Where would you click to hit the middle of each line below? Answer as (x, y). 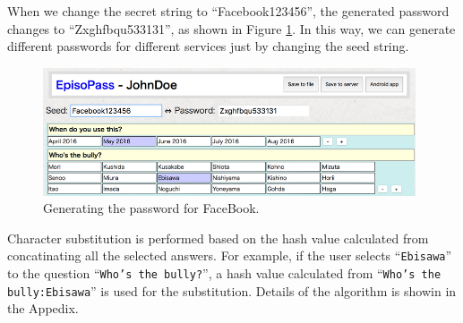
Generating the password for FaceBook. (151, 208)
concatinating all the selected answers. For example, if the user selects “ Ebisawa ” (230, 255)
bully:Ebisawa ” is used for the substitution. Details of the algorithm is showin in (232, 290)
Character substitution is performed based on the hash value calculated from (218, 238)
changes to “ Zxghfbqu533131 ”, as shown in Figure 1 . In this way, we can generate (231, 28)
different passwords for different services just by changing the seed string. (208, 46)
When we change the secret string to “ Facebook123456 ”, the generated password (228, 11)
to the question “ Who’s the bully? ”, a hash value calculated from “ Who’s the (224, 272)
